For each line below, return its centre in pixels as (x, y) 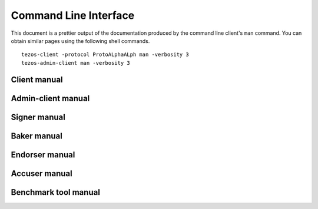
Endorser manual (43, 155)
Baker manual (37, 136)
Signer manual (38, 117)
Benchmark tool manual (55, 192)
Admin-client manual (50, 98)
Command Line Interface (73, 15)
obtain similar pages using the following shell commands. (80, 41)
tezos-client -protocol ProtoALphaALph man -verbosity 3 (105, 55)
